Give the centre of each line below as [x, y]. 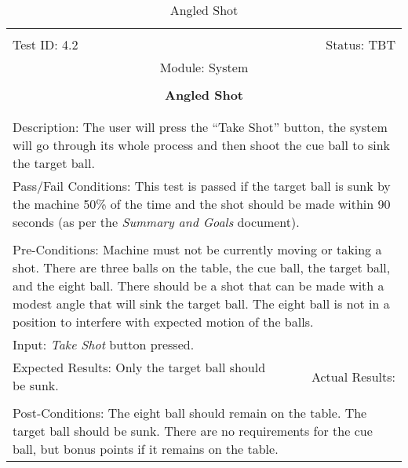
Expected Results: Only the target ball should [139, 367]
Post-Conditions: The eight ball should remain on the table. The [190, 413]
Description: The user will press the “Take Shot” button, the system [200, 127]
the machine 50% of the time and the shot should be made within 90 [202, 204]
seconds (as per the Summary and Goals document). [156, 222]
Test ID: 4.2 [46, 44]
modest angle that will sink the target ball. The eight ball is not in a [201, 303]
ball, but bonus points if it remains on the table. [146, 449]
